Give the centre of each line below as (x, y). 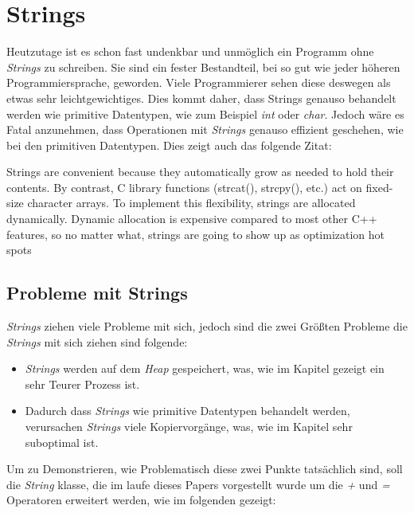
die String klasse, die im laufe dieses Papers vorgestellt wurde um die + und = (198, 484)
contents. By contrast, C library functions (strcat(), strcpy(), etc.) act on (184, 187)
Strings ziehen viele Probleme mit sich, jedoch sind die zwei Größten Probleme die (207, 326)
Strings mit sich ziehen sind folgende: (97, 341)
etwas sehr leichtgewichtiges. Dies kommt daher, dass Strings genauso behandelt (201, 98)
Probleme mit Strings (97, 293)
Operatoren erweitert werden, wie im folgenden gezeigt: (141, 500)
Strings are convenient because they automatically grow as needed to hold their (200, 172)
